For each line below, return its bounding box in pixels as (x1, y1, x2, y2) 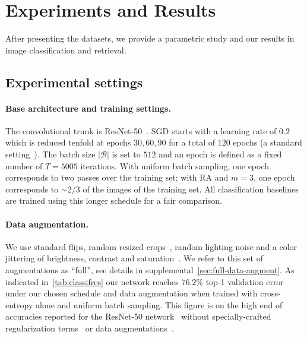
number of (5, 159, 43, 172)
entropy (5, 298, 33, 311)
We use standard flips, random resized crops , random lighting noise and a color (5, 240, 297, 252)
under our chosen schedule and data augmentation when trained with (5, 287, 258, 299)
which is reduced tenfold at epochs (5, 136, 131, 149)
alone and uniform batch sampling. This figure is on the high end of (35, 298, 283, 311)
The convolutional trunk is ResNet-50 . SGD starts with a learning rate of (5, 124, 277, 137)
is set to (112, 148, 141, 160)
